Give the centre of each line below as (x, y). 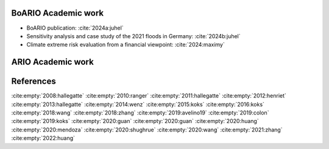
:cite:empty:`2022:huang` (43, 138)
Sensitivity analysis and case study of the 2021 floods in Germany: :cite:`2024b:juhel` (133, 36)
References (34, 81)
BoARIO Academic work (57, 13)
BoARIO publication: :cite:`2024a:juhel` (75, 28)
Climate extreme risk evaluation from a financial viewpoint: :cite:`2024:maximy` (126, 45)
